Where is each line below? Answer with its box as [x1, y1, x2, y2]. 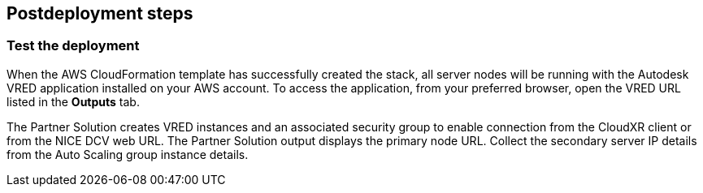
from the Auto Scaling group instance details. [7, 147, 249, 161]
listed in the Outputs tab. [7, 94, 140, 109]
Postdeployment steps [7, 3, 193, 24]
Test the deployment [7, 37, 140, 54]
